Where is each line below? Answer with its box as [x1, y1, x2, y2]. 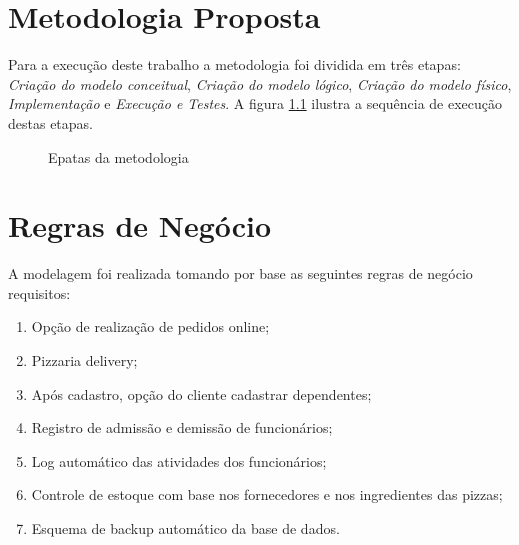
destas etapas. [8, 112, 93, 133]
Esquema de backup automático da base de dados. [31, 517, 340, 538]
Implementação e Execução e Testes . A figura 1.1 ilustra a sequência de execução [8, 93, 503, 114]
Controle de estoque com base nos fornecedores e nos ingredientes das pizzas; [31, 484, 503, 505]
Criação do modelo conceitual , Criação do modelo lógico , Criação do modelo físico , [8, 73, 512, 94]
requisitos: [8, 282, 71, 303]
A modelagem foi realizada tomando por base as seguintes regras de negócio [8, 263, 473, 284]
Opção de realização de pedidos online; [31, 316, 270, 337]
